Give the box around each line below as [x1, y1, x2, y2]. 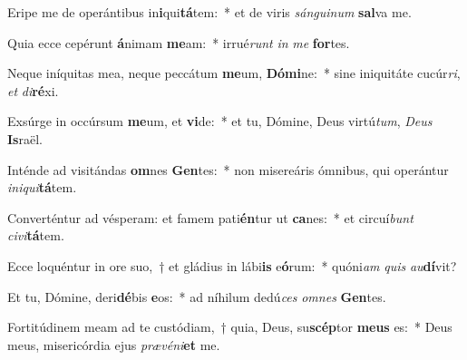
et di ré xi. [7, 81, 59, 100]
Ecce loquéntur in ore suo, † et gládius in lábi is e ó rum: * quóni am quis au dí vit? [7, 256, 457, 275]
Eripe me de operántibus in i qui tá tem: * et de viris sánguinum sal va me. [7, 3, 412, 21]
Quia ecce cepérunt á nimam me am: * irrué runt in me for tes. [7, 33, 350, 52]
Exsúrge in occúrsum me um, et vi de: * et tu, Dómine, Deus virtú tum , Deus [7, 112, 433, 131]
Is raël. [7, 129, 43, 148]
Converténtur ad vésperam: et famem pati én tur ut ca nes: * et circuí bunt [7, 208, 413, 227]
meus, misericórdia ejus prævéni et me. [7, 335, 220, 354]
